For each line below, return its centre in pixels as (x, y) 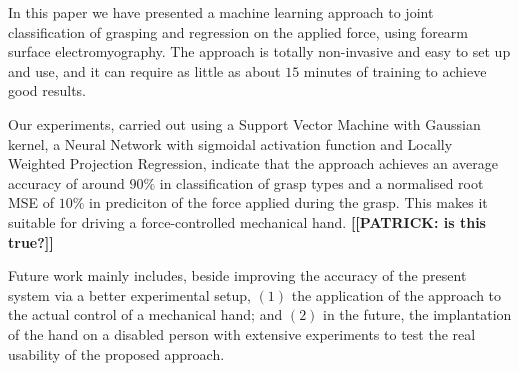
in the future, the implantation (417, 314)
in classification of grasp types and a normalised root (321, 182)
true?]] (31, 241)
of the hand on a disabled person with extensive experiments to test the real (242, 333)
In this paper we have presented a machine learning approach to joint (221, 12)
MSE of (31, 202)
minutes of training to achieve (395, 70)
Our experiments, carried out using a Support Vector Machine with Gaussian (244, 123)
